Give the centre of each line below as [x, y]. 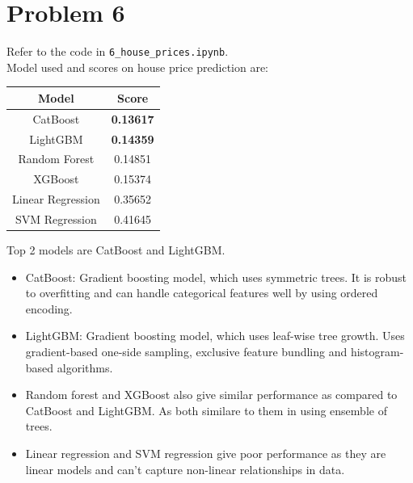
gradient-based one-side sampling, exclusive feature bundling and [186, 351]
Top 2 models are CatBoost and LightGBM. [116, 250]
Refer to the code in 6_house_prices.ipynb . [118, 51]
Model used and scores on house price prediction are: [138, 67]
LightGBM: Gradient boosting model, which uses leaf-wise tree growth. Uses [215, 336]
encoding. [49, 308]
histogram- [377, 351]
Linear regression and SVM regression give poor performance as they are [206, 453]
